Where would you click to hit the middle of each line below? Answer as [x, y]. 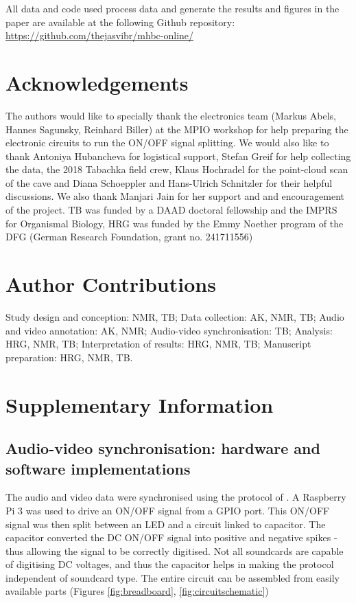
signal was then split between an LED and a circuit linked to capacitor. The [166, 524]
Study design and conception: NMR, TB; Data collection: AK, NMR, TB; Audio [175, 316]
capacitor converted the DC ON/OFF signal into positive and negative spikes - [171, 537]
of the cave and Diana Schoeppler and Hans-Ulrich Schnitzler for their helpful [169, 182]
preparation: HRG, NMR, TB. [69, 357]
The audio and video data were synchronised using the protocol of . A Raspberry [176, 497]
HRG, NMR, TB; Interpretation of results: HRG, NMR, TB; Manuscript [158, 344]
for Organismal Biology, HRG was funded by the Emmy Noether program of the [175, 223]
